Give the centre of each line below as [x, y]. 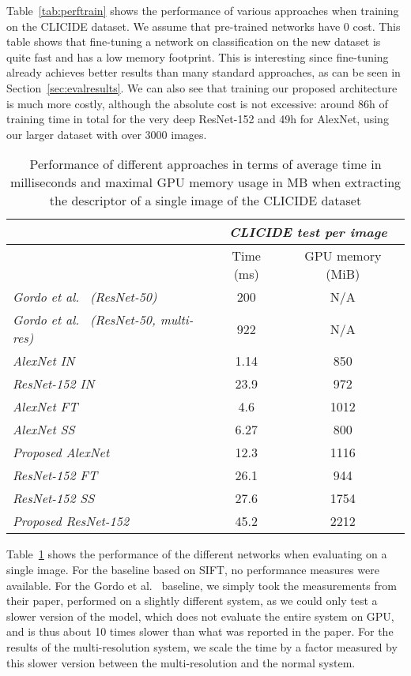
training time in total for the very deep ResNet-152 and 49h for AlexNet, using [198, 119]
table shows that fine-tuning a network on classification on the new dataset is [194, 41]
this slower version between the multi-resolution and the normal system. [181, 662]
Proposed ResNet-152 [71, 521]
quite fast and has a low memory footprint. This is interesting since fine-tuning [198, 56]
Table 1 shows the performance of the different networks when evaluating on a [197, 554]
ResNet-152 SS [54, 498]
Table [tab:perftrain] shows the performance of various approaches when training [203, 10]
